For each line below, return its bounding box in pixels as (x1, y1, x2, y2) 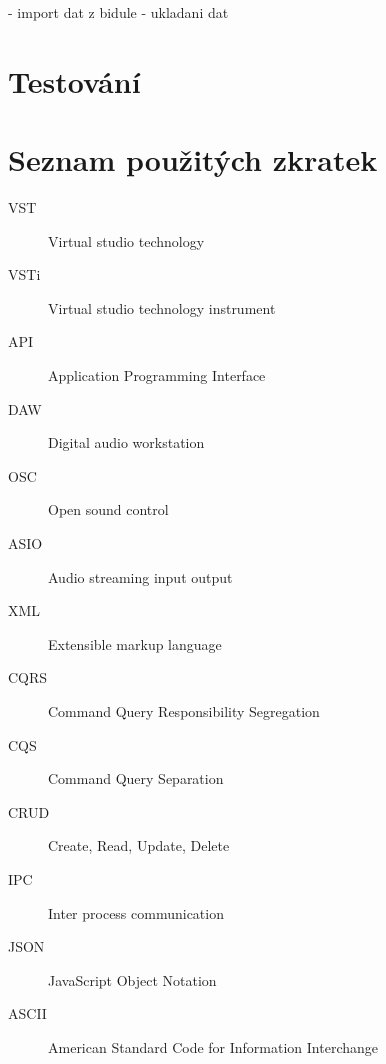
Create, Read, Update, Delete (48, 835, 230, 856)
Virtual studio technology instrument (48, 297, 276, 318)
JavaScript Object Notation (48, 969, 217, 990)
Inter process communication (48, 902, 224, 923)
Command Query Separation (48, 768, 224, 789)
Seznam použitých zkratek (8, 139, 378, 180)
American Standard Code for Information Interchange (48, 1036, 379, 1057)
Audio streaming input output (48, 566, 233, 587)
